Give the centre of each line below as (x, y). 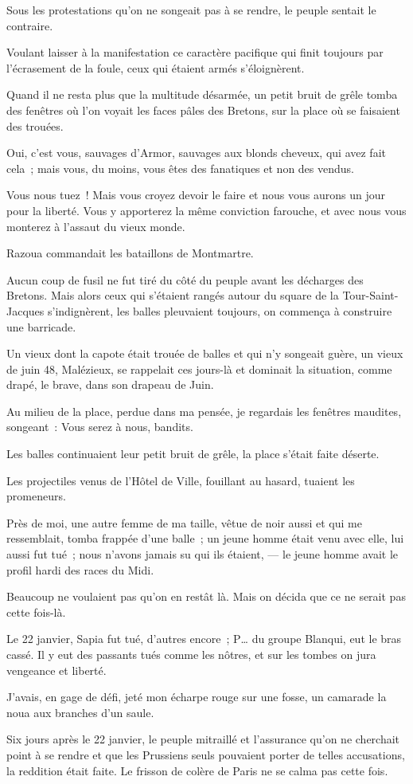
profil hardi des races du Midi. (80, 569)
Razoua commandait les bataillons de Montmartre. (130, 253)
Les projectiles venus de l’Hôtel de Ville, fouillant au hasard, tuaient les (181, 480)
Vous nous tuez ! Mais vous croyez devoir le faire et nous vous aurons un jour (196, 195)
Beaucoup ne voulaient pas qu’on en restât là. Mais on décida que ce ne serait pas (206, 596)
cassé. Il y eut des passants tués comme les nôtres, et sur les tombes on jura (191, 654)
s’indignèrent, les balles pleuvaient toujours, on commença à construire (220, 310)
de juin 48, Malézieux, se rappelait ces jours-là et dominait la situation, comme (199, 368)
